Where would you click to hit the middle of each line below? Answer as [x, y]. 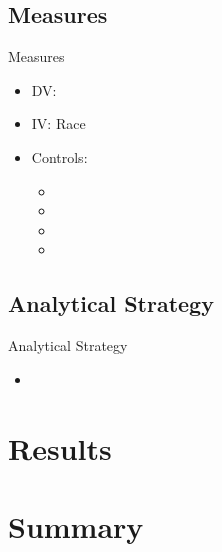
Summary [76, 525]
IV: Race [58, 123]
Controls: [59, 156]
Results [60, 447]
